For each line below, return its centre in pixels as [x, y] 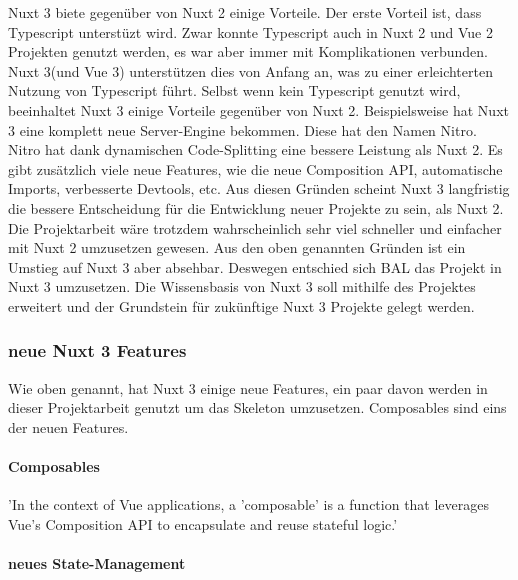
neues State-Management [97, 563]
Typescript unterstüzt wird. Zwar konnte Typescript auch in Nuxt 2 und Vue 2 [251, 31]
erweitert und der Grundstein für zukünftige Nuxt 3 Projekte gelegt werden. [241, 305]
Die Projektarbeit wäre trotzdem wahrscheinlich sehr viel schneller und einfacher [255, 227]
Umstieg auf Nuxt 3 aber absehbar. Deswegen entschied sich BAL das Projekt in [255, 266]
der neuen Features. [68, 426]
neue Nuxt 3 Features [97, 350]
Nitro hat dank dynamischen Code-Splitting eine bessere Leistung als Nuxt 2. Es [255, 149]
